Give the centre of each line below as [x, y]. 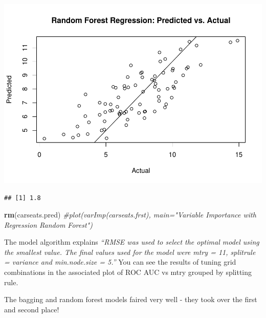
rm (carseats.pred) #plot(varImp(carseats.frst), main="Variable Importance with [130, 215]
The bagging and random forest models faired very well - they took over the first [131, 299]
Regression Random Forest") [48, 224]
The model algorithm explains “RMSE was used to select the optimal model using [132, 242]
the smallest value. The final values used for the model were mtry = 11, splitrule [130, 252]
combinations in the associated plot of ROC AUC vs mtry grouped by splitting [128, 272]
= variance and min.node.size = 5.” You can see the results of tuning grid [120, 262]
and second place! [32, 309]
